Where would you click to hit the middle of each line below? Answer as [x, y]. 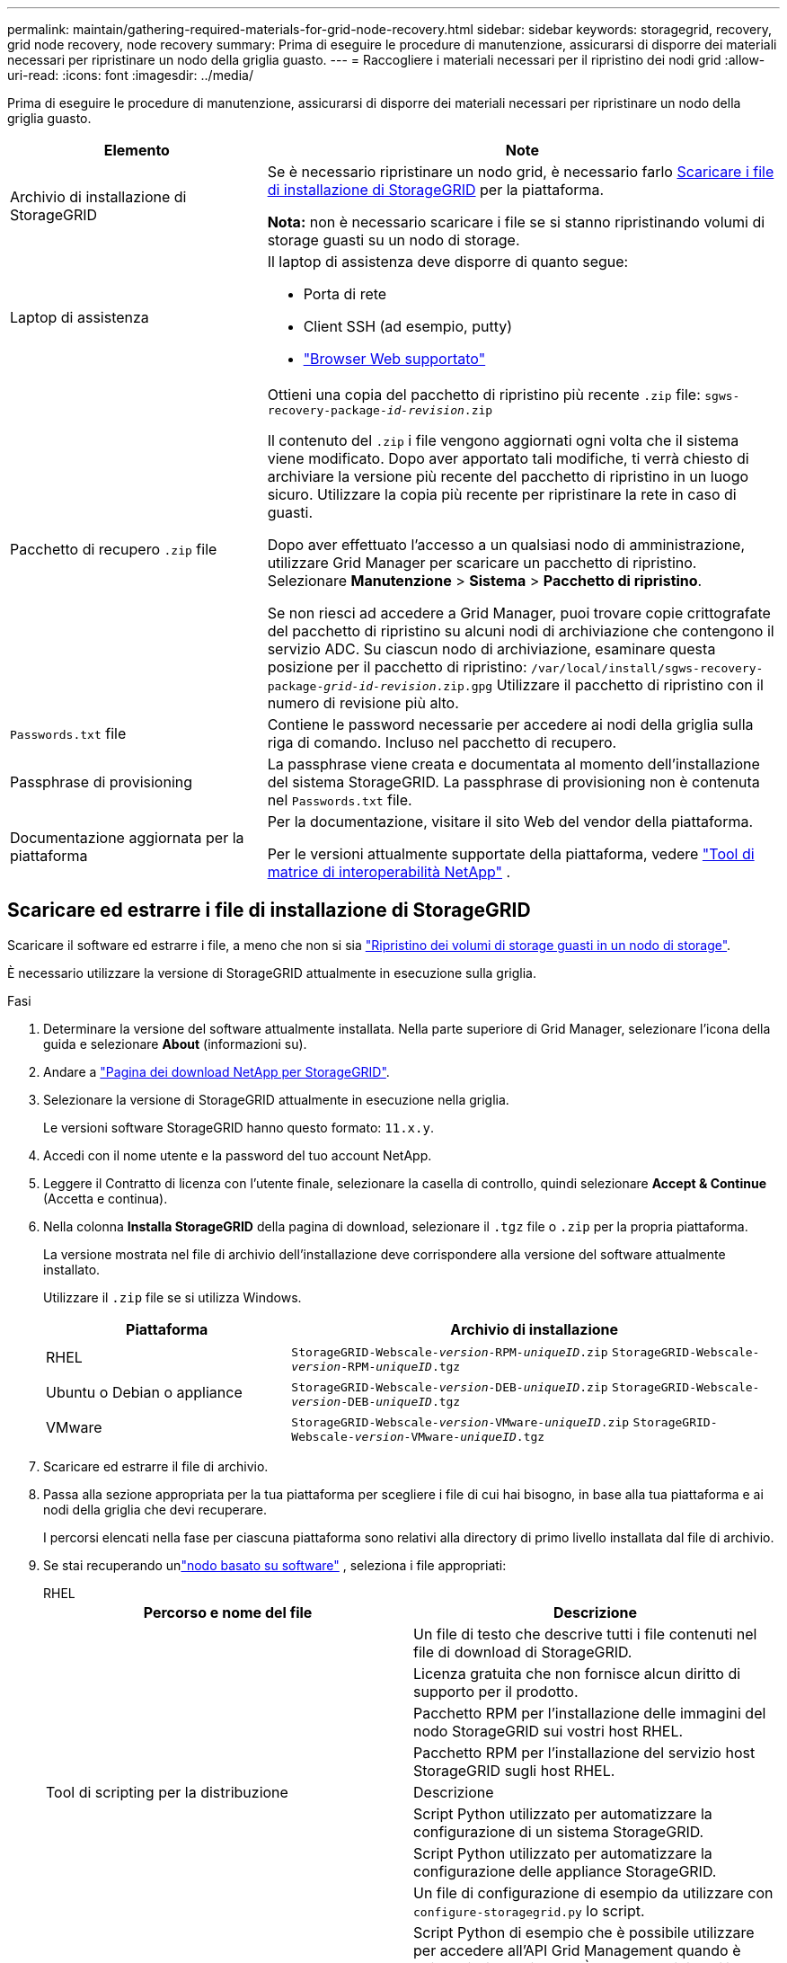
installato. [72, 1269]
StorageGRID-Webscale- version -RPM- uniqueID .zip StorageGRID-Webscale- [526, 1352]
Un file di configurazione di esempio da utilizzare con [593, 1892]
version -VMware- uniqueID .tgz [450, 1436]
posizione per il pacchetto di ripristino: [397, 667]
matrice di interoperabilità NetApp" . [389, 872]
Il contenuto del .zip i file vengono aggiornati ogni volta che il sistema [503, 440]
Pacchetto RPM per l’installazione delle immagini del [590, 1713]
